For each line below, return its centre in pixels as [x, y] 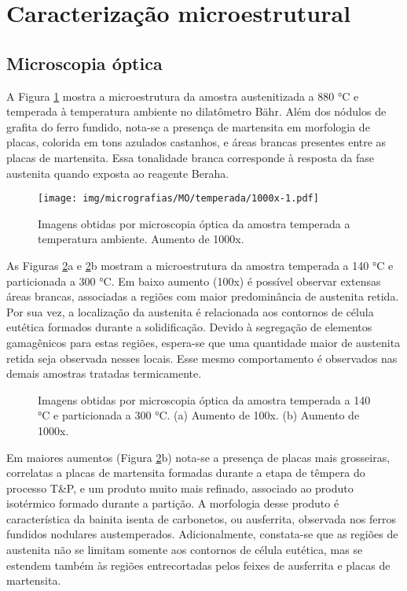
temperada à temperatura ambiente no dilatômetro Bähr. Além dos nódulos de [196, 111]
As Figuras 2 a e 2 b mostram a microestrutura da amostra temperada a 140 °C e [200, 265]
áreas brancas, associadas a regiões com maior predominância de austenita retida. [203, 296]
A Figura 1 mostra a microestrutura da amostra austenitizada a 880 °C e [183, 96]
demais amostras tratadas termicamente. [104, 373]
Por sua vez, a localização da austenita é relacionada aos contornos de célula [190, 311]
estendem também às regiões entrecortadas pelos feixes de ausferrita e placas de [198, 565]
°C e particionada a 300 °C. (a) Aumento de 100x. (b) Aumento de [199, 415]
